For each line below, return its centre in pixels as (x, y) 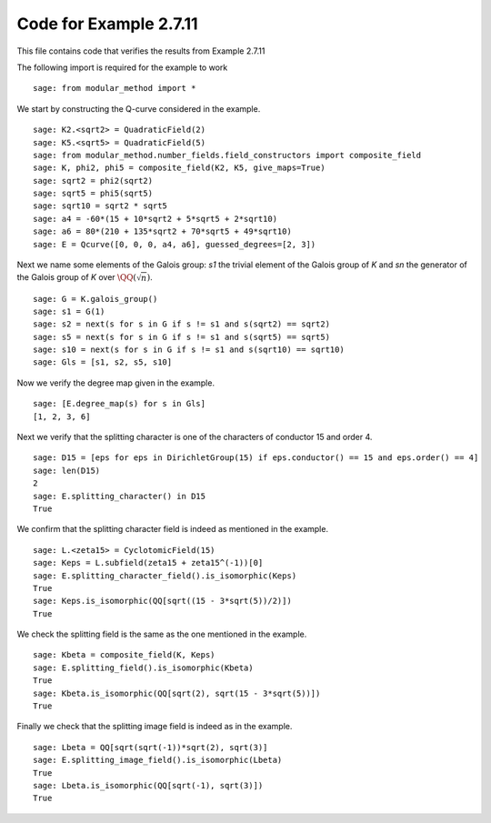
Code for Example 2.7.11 (108, 24)
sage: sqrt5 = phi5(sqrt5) (93, 194)
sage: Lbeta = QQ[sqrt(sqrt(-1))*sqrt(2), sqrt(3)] (150, 747)
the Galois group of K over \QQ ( (76, 277)
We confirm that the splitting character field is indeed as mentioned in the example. (173, 529)
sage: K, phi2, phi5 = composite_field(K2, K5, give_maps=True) (180, 168)
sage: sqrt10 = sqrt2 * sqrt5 (100, 206)
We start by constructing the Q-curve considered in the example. (139, 108)
